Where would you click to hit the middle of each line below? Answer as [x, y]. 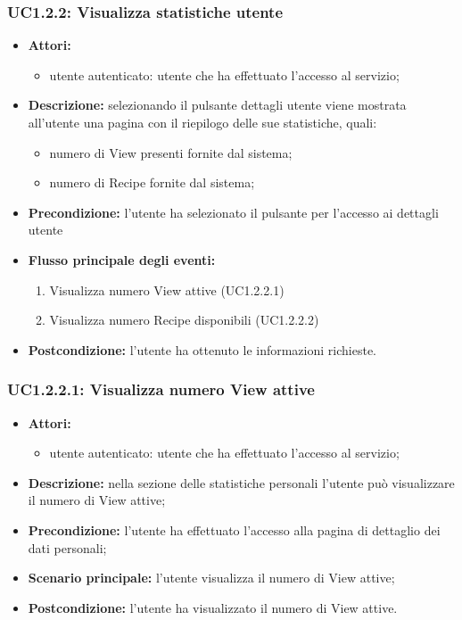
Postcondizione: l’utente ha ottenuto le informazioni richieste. [202, 349]
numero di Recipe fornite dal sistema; [152, 182]
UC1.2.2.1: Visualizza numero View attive [161, 389]
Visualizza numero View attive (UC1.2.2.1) [167, 289]
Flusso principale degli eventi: [122, 259]
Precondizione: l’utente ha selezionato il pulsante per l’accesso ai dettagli [233, 212]
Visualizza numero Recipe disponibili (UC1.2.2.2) [184, 320]
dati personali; [67, 547]
